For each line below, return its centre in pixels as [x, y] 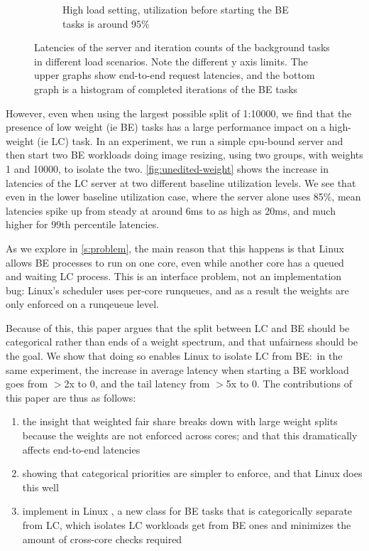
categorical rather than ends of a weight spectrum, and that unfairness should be [182, 342]
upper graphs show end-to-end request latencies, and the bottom [175, 75]
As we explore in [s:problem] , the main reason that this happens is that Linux [175, 248]
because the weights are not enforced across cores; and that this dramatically [190, 435]
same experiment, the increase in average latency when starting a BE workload [177, 369]
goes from [27, 384]
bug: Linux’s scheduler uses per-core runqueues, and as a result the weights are [177, 290]
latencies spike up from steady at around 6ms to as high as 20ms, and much [171, 210]
